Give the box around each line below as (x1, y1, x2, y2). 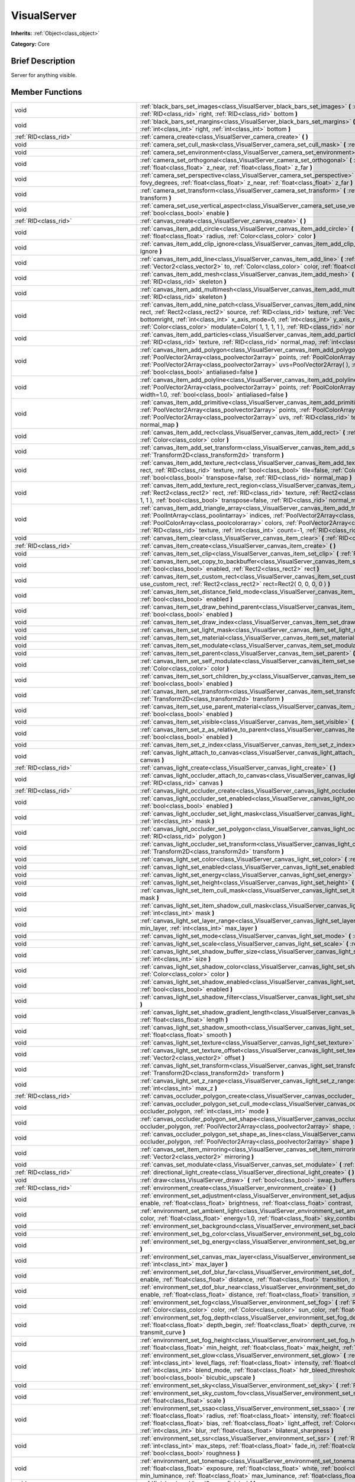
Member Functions (11, 87, 82, 97)
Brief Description (11, 56, 75, 66)
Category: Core (11, 40, 50, 47)
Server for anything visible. (11, 71, 77, 78)
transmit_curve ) (140, 1328, 186, 1336)
